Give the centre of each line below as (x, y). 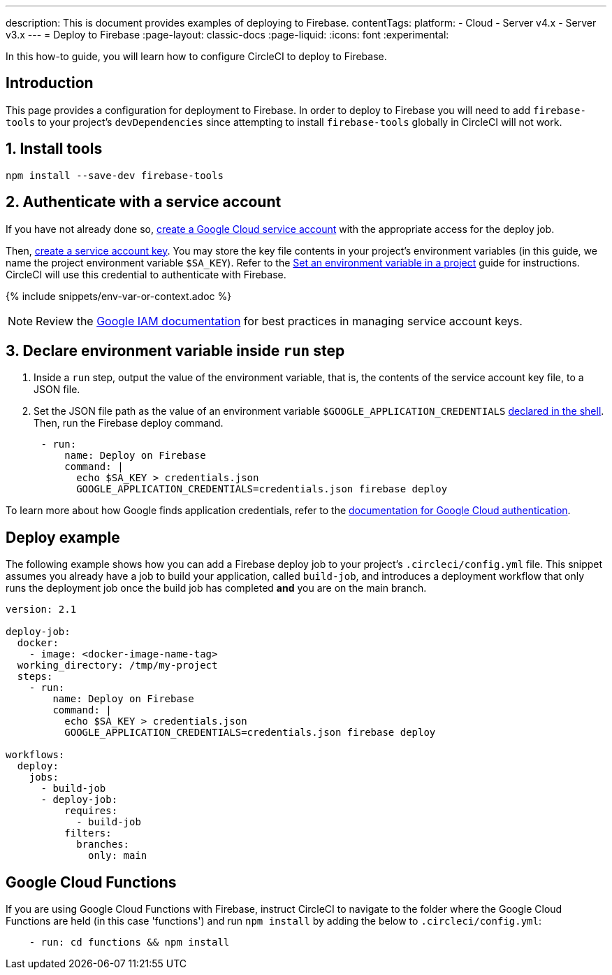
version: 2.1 (41, 610)
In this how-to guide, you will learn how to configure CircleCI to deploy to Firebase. (196, 56)
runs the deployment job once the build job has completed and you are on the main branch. (216, 588)
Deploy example (63, 537)
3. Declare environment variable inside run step (175, 350)
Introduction (50, 83)
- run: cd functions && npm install (129, 942)
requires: (91, 811)
